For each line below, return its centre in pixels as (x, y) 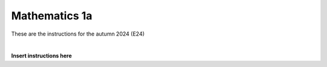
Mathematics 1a (52, 16)
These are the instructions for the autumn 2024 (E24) (78, 34)
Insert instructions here (41, 56)
